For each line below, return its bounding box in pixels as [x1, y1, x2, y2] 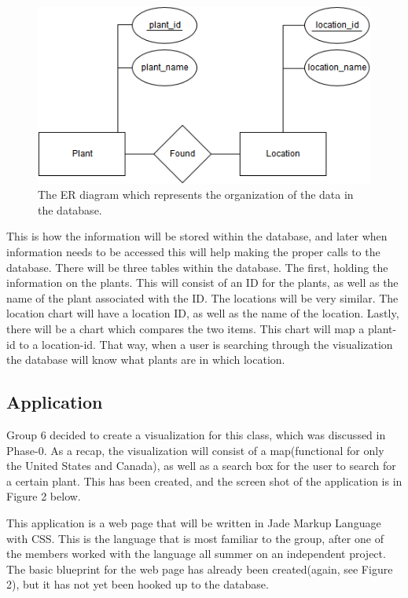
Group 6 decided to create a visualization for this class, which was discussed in [6, 427, 386, 443]
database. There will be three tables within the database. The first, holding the [6, 259, 388, 275]
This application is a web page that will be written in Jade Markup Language [6, 515, 381, 530]
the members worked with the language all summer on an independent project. [6, 545, 386, 562]
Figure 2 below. [6, 488, 81, 504]
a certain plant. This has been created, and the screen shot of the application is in [6, 472, 402, 489]
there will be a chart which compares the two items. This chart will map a [6, 321, 365, 337]
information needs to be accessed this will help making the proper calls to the [6, 244, 380, 260]
